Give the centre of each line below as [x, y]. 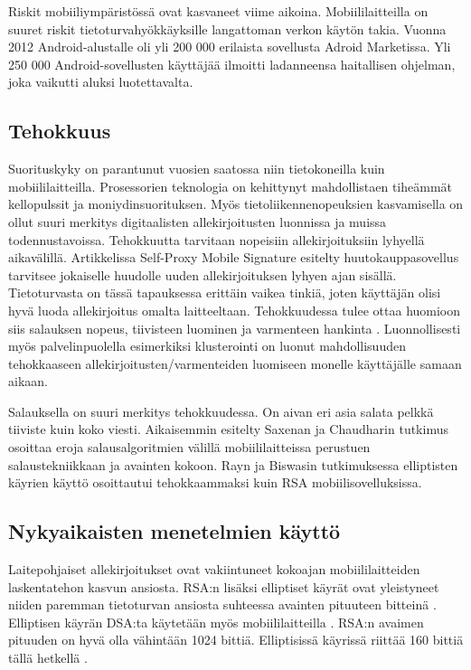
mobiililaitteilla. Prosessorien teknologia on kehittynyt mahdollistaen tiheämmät [231, 186]
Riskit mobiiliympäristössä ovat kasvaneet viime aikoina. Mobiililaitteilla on [218, 11]
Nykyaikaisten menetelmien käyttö [174, 531]
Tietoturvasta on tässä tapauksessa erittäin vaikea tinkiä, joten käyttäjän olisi [225, 293]
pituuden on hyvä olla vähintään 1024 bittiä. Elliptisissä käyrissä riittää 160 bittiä [236, 640]
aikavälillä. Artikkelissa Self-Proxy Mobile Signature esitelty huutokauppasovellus [234, 257]
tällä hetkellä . [48, 658]
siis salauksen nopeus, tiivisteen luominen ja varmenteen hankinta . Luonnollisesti [235, 328]
